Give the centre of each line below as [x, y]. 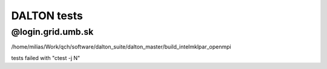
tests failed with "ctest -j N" [46, 58]
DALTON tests [47, 16]
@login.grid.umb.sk [52, 32]
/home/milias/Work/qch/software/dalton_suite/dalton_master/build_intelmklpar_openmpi [121, 47]
